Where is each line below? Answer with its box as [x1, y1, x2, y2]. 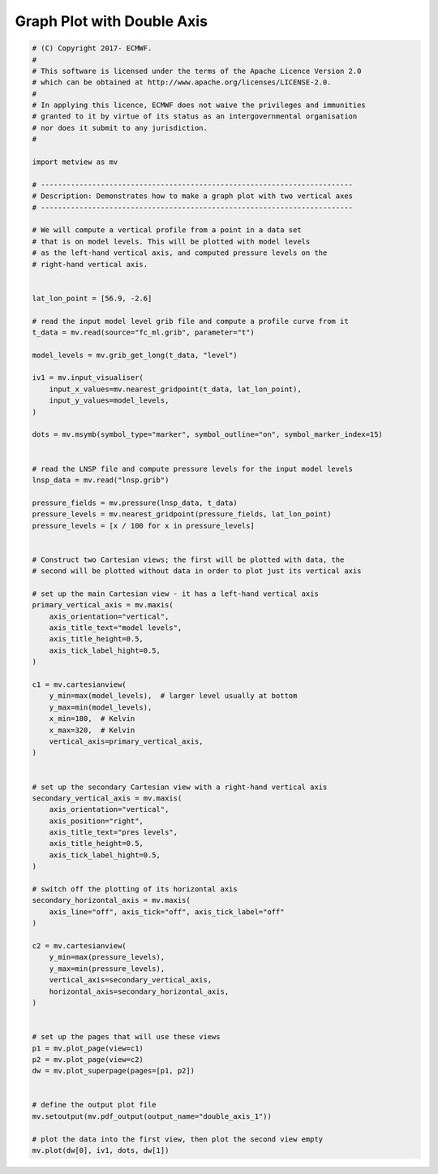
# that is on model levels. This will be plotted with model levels [32, 236, 311, 246]
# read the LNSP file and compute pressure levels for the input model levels [32, 464, 353, 473]
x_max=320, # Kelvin [49, 725, 135, 735]
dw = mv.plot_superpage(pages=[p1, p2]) [32, 1066, 195, 1076]
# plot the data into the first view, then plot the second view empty [32, 1134, 324, 1144]
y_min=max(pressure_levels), [49, 952, 165, 962]
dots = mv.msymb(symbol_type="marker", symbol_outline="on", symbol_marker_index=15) [32, 430, 383, 439]
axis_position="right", [49, 816, 144, 826]
